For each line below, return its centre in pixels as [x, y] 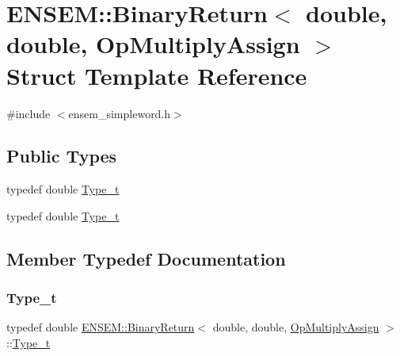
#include [29, 113]
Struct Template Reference [157, 75]
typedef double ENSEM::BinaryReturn [101, 327]
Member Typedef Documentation [146, 258]
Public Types [62, 156]
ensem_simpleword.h [120, 113]
